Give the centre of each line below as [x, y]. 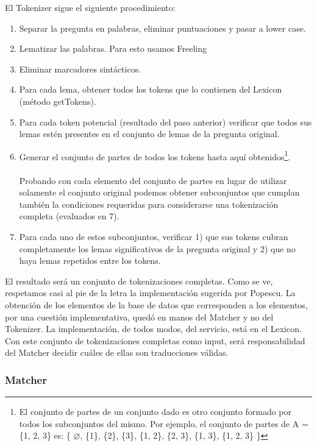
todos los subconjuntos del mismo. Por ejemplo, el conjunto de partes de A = [164, 423]
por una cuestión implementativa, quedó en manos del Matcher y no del [139, 317]
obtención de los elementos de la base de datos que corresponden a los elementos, [156, 304]
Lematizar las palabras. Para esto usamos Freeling [113, 48]
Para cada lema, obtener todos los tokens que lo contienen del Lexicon [151, 89]
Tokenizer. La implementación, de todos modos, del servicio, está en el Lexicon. [153, 329]
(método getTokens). [58, 101]
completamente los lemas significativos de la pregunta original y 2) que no [157, 248]
